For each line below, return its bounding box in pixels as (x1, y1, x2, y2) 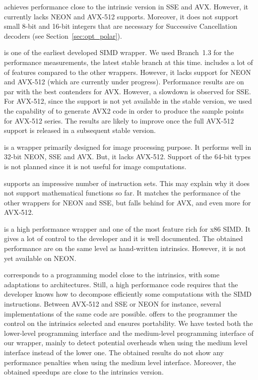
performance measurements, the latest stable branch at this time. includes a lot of (4, 57, 253, 67)
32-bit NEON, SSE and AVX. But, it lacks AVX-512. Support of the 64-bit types (4, 151, 251, 162)
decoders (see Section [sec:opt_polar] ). (4, 30, 122, 41)
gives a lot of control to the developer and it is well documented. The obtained (4, 233, 243, 244)
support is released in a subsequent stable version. (4, 125, 156, 135)
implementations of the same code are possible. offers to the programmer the (4, 308, 237, 318)
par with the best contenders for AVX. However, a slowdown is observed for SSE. (4, 86, 251, 96)
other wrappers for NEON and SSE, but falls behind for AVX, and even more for (4, 197, 251, 207)
